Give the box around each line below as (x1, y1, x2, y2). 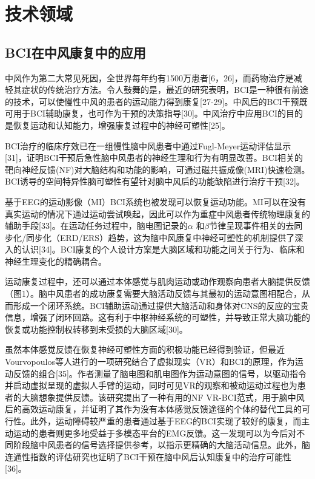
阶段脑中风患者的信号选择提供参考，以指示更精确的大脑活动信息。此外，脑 (13, 438, 310, 451)
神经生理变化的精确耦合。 (5, 254, 107, 267)
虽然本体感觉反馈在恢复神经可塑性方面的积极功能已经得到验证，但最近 (5, 343, 285, 356)
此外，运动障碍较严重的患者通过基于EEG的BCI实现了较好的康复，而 (30, 415, 302, 427)
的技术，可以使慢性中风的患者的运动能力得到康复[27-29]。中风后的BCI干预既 (5, 95, 308, 107)
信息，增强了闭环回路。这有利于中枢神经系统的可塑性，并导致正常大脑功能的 (5, 311, 310, 324)
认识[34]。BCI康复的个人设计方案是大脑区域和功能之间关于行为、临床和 (21, 243, 305, 256)
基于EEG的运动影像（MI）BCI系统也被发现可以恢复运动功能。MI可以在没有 (5, 195, 306, 208)
